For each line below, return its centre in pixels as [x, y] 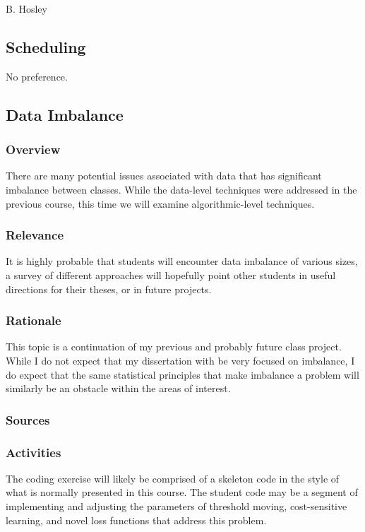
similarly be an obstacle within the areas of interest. [118, 388]
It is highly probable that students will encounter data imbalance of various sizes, [182, 261]
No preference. [37, 76]
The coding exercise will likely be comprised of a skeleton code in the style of [173, 478]
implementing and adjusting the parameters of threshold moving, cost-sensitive [176, 506]
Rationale [34, 320]
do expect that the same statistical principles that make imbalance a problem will [182, 374]
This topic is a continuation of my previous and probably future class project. [174, 347]
